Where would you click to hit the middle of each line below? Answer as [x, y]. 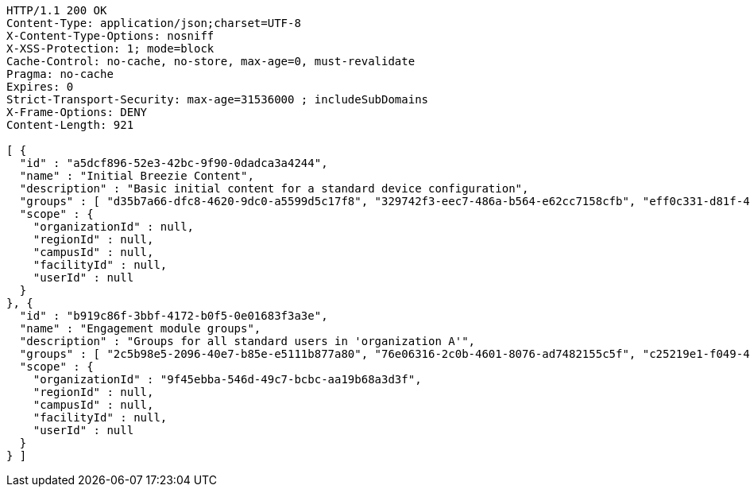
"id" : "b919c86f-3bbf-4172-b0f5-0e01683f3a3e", [174, 316]
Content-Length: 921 [70, 125]
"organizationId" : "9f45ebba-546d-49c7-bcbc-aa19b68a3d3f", [227, 379]
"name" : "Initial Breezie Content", [137, 176]
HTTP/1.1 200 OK [57, 10]
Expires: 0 [40, 87]
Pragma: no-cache [60, 74]
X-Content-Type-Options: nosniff [110, 36]
